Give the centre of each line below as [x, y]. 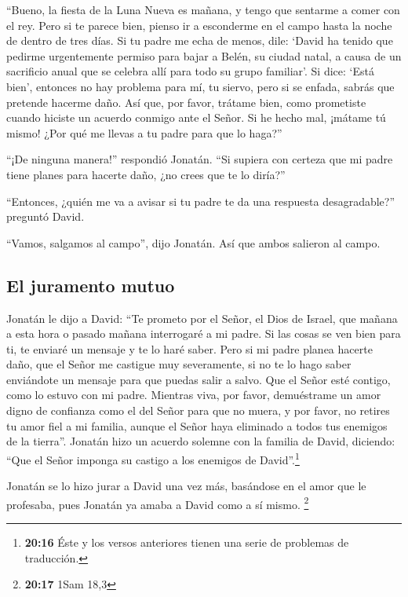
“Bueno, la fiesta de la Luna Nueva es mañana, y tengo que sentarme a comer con [203, 9]
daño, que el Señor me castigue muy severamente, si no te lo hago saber [179, 364]
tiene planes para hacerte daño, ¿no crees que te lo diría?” [146, 174]
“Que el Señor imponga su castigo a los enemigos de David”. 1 [153, 458]
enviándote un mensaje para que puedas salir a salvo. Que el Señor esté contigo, [199, 379]
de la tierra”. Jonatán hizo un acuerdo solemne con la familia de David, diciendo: [201, 441]
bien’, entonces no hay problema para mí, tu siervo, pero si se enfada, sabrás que [200, 86]
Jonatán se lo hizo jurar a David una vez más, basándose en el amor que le [186, 486]
